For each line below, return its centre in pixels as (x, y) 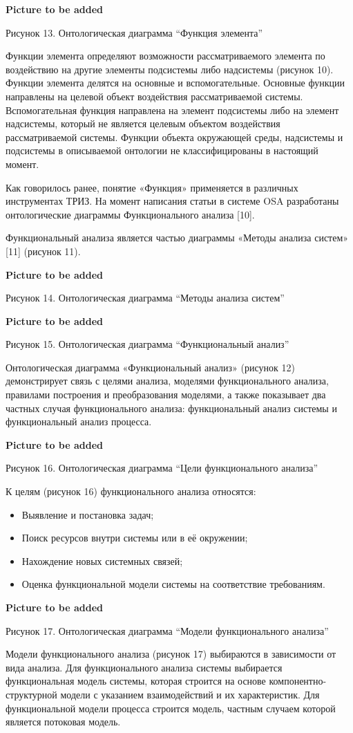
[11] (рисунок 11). (43, 251)
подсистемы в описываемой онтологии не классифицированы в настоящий (162, 150)
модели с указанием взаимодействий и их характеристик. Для (190, 694)
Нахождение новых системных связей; (102, 560)
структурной (31, 694)
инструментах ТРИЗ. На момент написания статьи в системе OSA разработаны (172, 201)
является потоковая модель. (63, 722)
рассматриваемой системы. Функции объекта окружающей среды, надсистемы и (174, 137)
